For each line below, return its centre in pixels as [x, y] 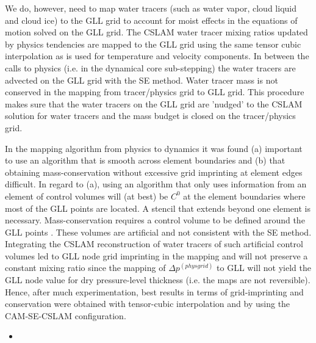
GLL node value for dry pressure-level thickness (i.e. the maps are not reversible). [158, 280]
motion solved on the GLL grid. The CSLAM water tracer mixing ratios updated [156, 32]
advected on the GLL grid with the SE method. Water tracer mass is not [142, 80]
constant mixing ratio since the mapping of [85, 268]
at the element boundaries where [244, 196]
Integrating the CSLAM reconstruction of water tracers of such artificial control [154, 244]
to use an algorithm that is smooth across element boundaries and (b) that [145, 160]
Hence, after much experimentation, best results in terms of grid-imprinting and [154, 291]
